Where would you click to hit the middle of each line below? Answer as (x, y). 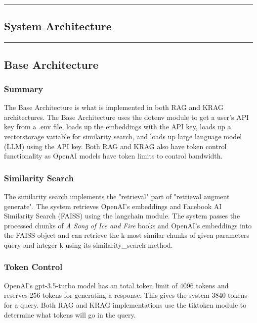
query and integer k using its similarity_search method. (88, 244)
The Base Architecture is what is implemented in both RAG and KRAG (114, 107)
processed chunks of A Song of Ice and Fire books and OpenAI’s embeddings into (128, 225)
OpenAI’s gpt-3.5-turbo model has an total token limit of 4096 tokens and (116, 285)
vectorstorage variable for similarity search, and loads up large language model (123, 136)
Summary (24, 88)
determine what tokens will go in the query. (70, 314)
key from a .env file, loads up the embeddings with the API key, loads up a (118, 127)
